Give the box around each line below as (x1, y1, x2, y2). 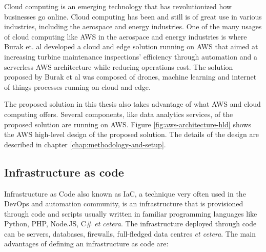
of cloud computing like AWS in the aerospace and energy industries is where (4, 31, 247, 42)
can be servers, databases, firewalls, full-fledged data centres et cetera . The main (4, 228, 256, 239)
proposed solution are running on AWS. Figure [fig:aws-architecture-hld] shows (4, 119, 251, 129)
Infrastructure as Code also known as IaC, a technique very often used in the (4, 188, 246, 199)
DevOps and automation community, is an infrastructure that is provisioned (4, 198, 243, 209)
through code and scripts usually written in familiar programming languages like (4, 208, 257, 219)
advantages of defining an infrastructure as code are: (4, 238, 169, 249)
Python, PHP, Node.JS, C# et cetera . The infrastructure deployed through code (4, 218, 257, 229)
